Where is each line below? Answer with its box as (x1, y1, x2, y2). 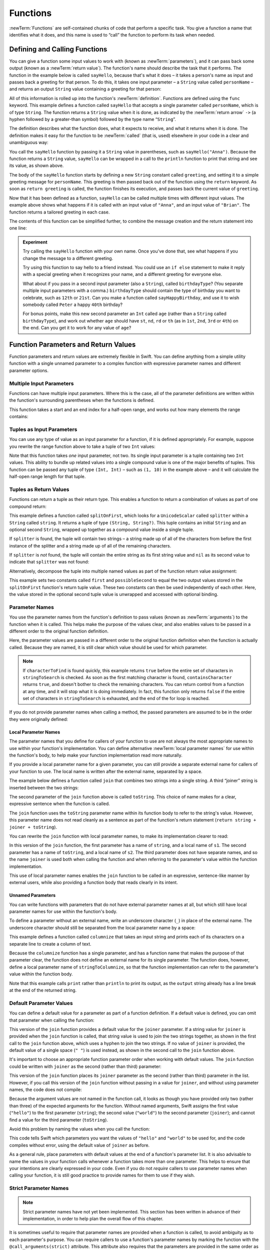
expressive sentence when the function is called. (9, 800, 110, 807)
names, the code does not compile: (9, 1086, 82, 1092)
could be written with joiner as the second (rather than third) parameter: (9, 1063, 162, 1069)
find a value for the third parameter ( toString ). (9, 1116, 108, 1122)
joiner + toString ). (9, 824, 57, 830)
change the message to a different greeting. (22, 255, 113, 261)
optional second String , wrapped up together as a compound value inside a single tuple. (9, 526, 194, 532)
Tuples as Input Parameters (9, 425, 77, 432)
